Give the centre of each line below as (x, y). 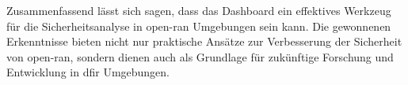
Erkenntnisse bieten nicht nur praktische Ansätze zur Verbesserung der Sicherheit (204, 41)
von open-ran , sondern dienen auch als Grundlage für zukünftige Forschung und (200, 56)
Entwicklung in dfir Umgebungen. (88, 72)
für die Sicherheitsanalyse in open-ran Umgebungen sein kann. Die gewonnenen (199, 26)
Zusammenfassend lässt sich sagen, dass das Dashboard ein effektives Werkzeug (199, 10)
